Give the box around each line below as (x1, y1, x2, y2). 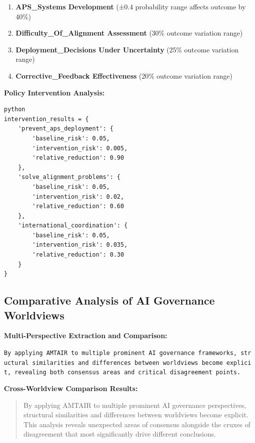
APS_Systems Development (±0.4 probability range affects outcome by (15, 1, 246, 11)
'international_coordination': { (18, 222, 128, 229)
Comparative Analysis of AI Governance (4, 293, 215, 308)
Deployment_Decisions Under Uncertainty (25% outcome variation (15, 44, 239, 54)
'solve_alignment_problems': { (18, 174, 121, 181)
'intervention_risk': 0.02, (32, 193, 124, 200)
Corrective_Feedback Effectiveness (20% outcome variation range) (15, 70, 233, 81)
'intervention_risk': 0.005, (32, 144, 128, 152)
